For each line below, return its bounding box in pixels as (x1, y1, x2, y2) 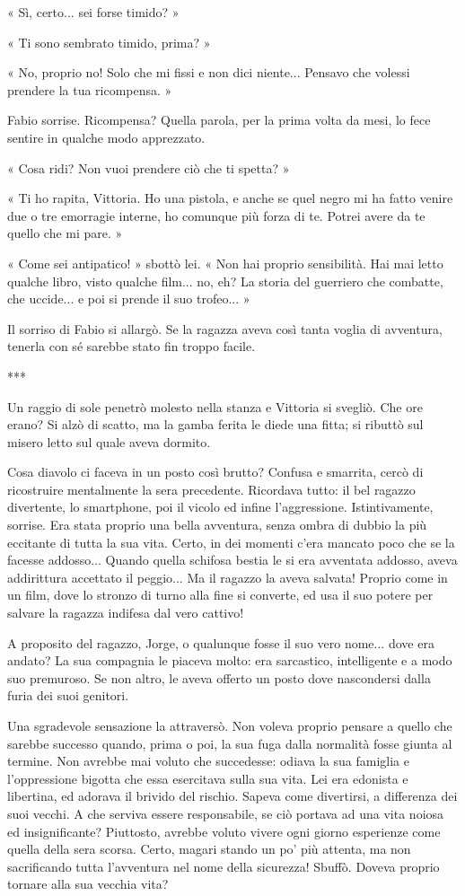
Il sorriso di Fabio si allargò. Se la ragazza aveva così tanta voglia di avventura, (7, 319, 443, 338)
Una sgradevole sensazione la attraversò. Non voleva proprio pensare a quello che (7, 716, 452, 734)
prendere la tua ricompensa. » (7, 80, 172, 99)
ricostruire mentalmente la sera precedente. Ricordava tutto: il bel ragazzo (7, 479, 416, 498)
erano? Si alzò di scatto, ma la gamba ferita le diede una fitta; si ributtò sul (7, 415, 424, 434)
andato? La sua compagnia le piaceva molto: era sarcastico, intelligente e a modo (7, 651, 452, 670)
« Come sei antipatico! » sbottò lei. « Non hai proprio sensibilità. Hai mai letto (7, 253, 443, 272)
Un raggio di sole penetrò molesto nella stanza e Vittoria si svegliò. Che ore (7, 397, 423, 416)
